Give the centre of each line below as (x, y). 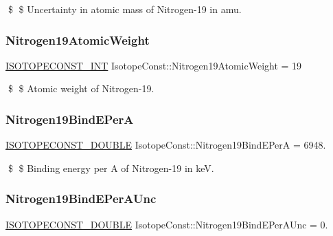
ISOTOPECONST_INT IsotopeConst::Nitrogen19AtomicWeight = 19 (154, 65)
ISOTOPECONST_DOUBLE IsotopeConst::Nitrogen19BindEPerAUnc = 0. (167, 224)
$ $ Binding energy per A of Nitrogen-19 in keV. (111, 168)
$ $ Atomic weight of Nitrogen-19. (81, 88)
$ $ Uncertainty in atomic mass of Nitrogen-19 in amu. (125, 9)
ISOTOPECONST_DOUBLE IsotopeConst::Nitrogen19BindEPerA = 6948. (166, 145)
